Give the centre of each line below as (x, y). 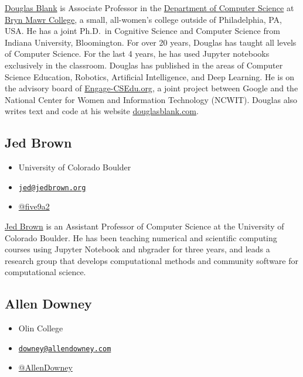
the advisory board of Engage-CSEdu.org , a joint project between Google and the (151, 88)
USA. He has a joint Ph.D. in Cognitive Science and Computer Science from (142, 31)
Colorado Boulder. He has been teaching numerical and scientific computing (141, 237)
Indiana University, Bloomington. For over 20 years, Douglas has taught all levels (151, 42)
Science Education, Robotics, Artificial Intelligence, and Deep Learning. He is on (150, 76)
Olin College (41, 328)
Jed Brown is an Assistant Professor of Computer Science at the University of (144, 226)
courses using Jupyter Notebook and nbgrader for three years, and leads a (137, 249)
